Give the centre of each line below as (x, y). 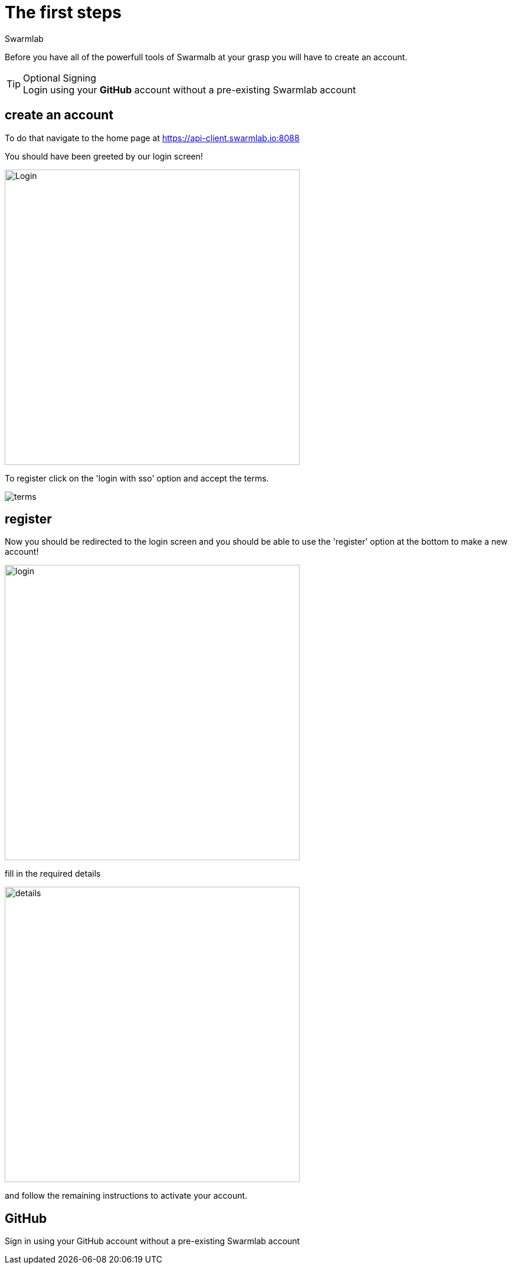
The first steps (63, 12)
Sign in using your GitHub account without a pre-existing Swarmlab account (152, 1241)
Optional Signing (60, 78)
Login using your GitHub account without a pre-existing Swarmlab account (190, 90)
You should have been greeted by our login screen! (104, 156)
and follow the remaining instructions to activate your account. (126, 1196)
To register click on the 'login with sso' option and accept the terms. (137, 478)
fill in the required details (53, 874)
